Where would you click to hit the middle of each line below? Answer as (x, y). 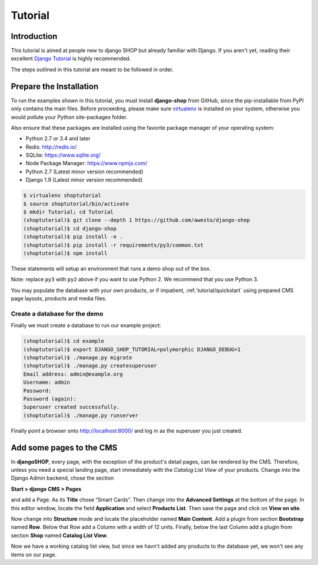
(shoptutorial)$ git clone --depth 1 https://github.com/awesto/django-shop (137, 220)
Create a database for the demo (57, 314)
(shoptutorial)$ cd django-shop (70, 228)
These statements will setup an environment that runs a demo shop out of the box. (111, 268)
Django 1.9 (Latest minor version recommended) (84, 180)
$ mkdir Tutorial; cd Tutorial (69, 212)
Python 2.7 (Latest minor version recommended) (85, 172)
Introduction (34, 36)
